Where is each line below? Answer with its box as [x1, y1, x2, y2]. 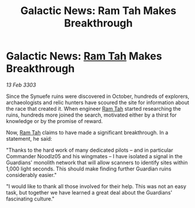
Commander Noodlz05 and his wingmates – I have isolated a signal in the [6, 152, 183, 159]
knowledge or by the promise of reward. [6, 117, 103, 124]
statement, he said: [6, 135, 53, 142]
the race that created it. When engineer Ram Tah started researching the [6, 105, 182, 112]
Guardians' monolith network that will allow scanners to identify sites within [6, 159, 188, 166]
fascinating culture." [6, 195, 54, 202]
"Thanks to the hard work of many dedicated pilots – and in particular [6, 146, 173, 154]
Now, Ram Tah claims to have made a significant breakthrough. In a [6, 129, 169, 136]
